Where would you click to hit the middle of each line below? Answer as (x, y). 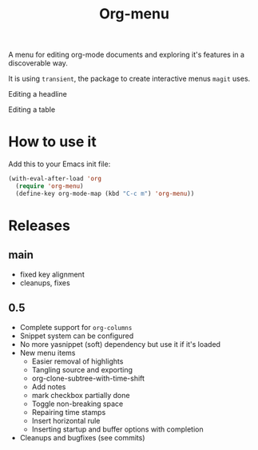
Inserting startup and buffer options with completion (117, 429)
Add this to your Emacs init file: (60, 164)
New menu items (48, 352)
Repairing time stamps (69, 412)
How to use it (53, 142)
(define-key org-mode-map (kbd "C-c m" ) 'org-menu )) (105, 193)
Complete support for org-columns (76, 327)
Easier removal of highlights (77, 361)
